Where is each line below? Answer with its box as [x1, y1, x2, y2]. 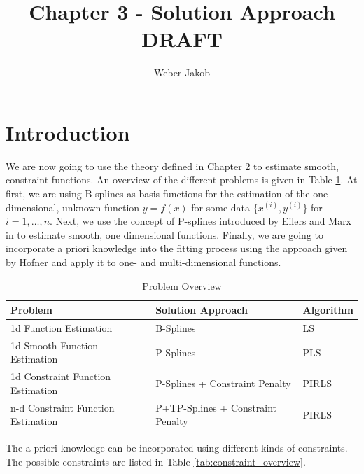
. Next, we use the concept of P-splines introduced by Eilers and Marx [50, 214, 352, 228]
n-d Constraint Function [10, 400, 115, 414]
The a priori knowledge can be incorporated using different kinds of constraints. [6, 440, 348, 455]
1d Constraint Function [10, 369, 111, 384]
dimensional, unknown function [6, 200, 140, 214]
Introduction [6, 118, 130, 146]
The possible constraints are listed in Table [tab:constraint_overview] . [6, 454, 306, 469]
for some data [191, 200, 251, 214]
